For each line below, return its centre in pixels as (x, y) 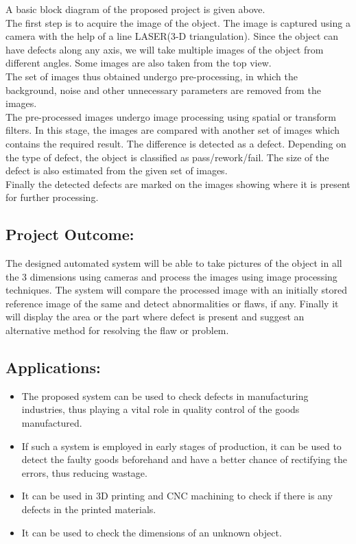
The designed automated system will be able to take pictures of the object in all (174, 263)
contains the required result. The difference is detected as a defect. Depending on (176, 143)
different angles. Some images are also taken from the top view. (139, 63)
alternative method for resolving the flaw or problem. (117, 330)
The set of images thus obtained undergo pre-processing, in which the (152, 76)
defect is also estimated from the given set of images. (117, 170)
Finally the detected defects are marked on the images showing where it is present (178, 184)
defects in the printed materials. (89, 509)
